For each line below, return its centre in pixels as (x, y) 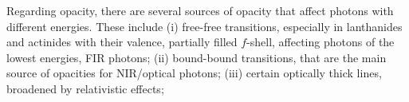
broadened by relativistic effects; (85, 88)
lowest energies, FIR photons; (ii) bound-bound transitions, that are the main (197, 57)
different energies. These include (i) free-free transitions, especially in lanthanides (204, 26)
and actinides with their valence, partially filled (122, 42)
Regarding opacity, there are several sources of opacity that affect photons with (200, 10)
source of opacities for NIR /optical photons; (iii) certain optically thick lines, (194, 73)
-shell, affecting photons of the (321, 42)
